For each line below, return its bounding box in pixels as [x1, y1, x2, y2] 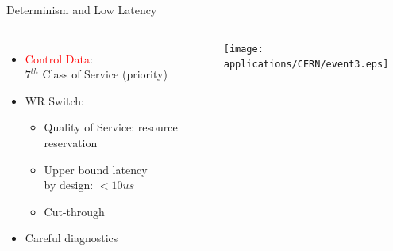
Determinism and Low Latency [6, 2, 157, 17]
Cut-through [44, 203, 105, 219]
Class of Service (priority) [42, 66, 168, 82]
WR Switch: [25, 92, 84, 108]
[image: [223, 43, 264, 55]
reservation [44, 134, 98, 150]
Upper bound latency [44, 161, 148, 177]
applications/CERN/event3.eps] [223, 59, 389, 70]
